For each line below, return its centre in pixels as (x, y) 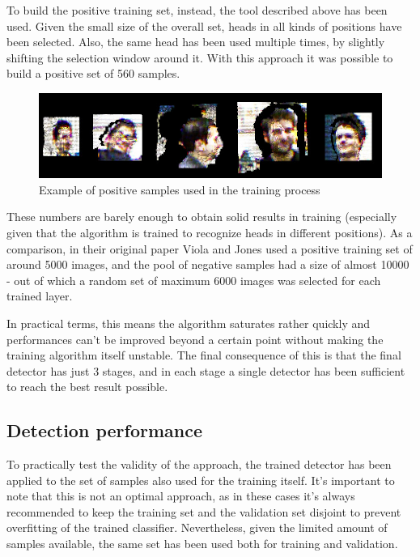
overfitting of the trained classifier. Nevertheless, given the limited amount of (197, 527)
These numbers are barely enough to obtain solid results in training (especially (202, 217)
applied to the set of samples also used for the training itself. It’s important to (201, 480)
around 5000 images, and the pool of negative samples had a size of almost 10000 (208, 264)
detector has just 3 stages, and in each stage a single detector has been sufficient (206, 370)
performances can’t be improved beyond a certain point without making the (195, 339)
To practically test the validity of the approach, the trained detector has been (199, 464)
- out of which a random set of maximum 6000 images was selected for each (194, 280)
